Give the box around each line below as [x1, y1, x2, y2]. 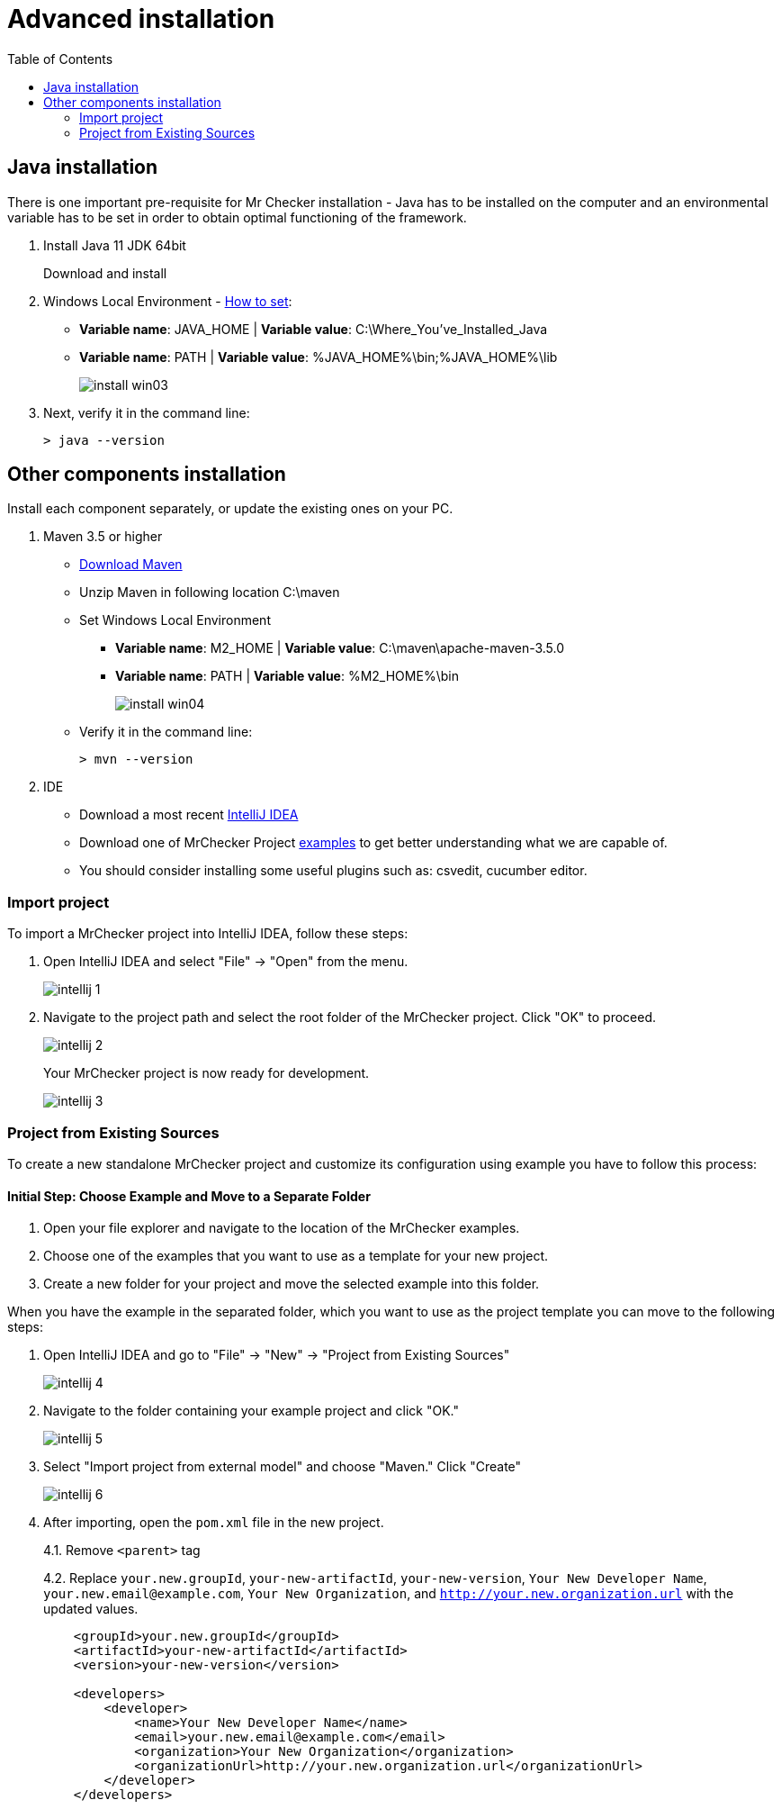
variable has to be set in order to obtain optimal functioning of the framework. [7, 209, 467, 225]
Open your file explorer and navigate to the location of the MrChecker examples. [43, 1220, 520, 1236]
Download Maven [79, 556, 183, 573]
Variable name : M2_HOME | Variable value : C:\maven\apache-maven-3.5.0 [115, 640, 565, 656]
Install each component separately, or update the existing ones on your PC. [7, 501, 453, 517]
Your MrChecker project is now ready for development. [43, 1065, 370, 1081]
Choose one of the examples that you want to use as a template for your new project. [43, 1248, 548, 1264]
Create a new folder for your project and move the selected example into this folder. [43, 1276, 540, 1292]
